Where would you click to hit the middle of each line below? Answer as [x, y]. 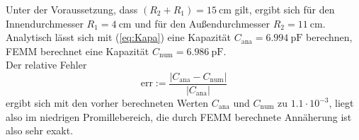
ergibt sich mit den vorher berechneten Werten [107, 103]
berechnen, [329, 37]
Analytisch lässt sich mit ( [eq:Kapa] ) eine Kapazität [119, 37]
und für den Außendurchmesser [203, 23]
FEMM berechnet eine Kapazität [78, 51]
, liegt [341, 103]
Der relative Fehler [46, 65]
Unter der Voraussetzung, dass [72, 9]
